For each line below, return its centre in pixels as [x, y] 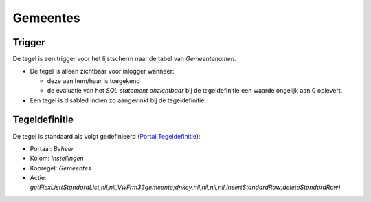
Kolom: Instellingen [57, 159]
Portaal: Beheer [52, 148]
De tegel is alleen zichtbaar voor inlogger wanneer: [102, 71]
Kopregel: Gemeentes [61, 168]
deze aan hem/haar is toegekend [93, 81]
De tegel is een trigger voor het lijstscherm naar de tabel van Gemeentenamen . [124, 59]
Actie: [38, 178]
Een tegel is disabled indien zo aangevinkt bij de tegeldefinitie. [118, 100]
